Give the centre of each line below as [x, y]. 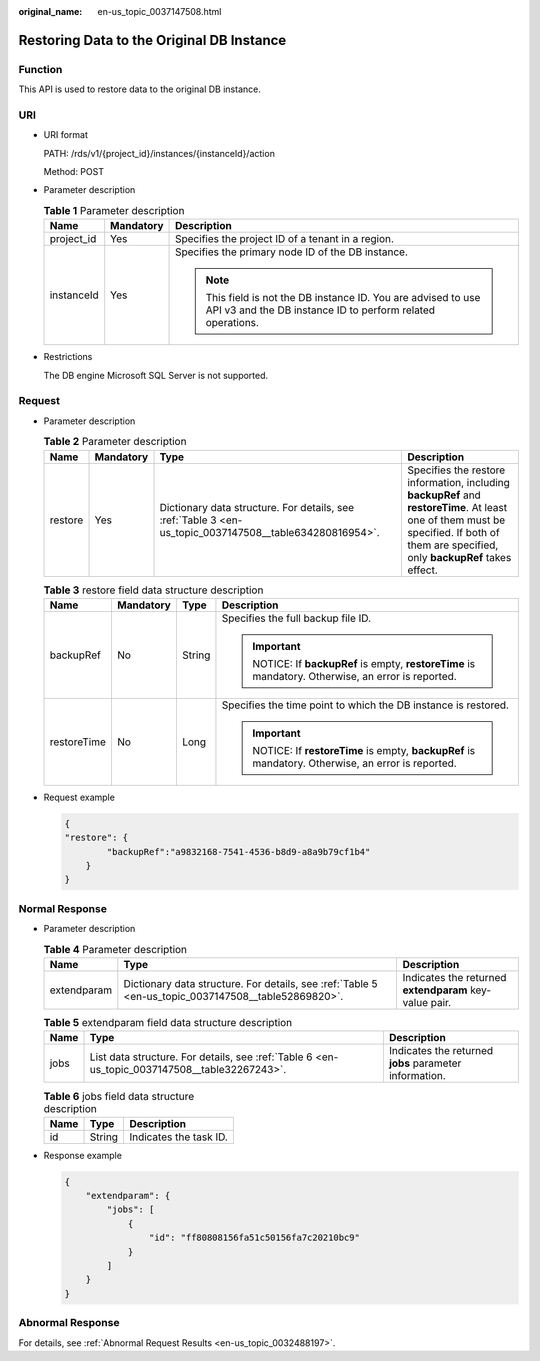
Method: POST [74, 172]
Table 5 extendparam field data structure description [168, 1023]
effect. [422, 570]
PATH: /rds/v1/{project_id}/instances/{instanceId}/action [159, 153]
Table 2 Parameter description [115, 442]
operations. [232, 323]
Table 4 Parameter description [115, 949]
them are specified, [452, 545]
